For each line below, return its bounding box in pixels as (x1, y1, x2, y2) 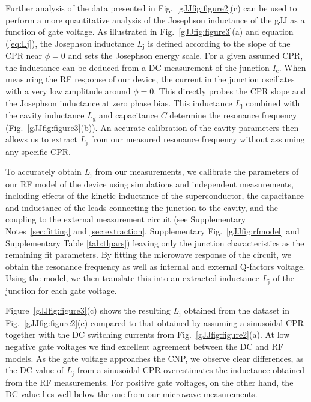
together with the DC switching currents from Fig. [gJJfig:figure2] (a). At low (5, 328, 290, 341)
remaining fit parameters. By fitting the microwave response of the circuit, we (5, 248, 291, 261)
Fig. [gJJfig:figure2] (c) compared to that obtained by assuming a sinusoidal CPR (5, 316, 304, 329)
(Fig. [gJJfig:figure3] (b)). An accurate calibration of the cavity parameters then (5, 121, 299, 133)
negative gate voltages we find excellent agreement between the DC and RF (5, 340, 284, 353)
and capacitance (99, 109, 159, 121)
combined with (246, 96, 300, 109)
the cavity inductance (5, 109, 85, 121)
